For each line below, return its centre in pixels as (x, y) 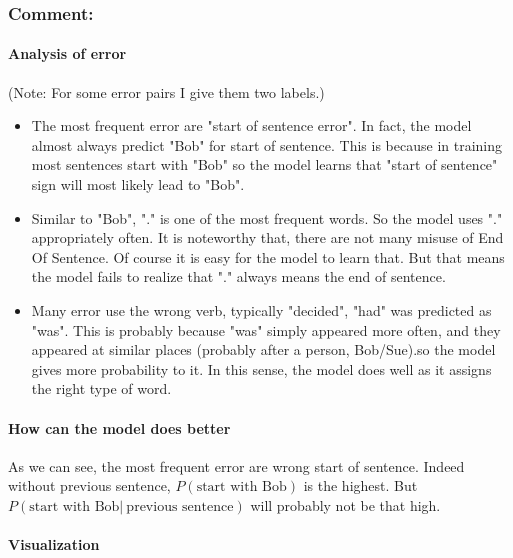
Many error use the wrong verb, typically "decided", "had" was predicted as (261, 309)
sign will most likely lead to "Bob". (138, 184)
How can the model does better (119, 427)
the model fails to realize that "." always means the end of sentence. (238, 276)
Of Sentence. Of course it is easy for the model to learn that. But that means (268, 256)
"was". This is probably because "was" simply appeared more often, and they (266, 329)
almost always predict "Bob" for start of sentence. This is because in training (267, 144)
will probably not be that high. (345, 504)
